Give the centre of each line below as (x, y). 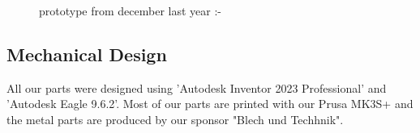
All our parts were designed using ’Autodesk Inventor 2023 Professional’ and (197, 87)
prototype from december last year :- (130, 10)
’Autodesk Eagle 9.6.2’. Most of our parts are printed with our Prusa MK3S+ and (210, 104)
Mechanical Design (87, 54)
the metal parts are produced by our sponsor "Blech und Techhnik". (175, 119)
